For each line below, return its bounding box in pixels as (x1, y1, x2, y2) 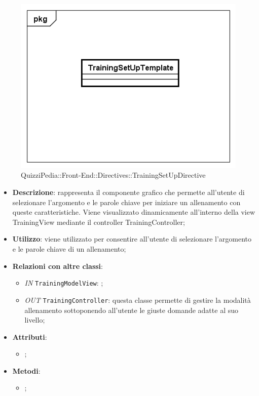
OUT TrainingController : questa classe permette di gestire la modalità (24, 294, 251, 305)
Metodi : (12, 365, 41, 376)
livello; (24, 314, 45, 325)
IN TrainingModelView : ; (24, 278, 103, 288)
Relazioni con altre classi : (12, 260, 103, 271)
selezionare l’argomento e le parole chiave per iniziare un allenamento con (12, 196, 241, 207)
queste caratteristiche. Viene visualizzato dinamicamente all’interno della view (12, 207, 255, 217)
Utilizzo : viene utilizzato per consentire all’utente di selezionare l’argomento (12, 233, 251, 244)
